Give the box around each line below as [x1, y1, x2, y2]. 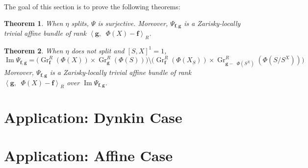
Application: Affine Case [4, 145, 173, 165]
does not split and [71, 45, 125, 55]
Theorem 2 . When [4, 45, 63, 55]
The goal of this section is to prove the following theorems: [4, 1, 180, 11]
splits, [71, 18, 89, 28]
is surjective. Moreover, [98, 18, 168, 28]
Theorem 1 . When [4, 18, 63, 28]
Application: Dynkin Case [4, 107, 182, 127]
